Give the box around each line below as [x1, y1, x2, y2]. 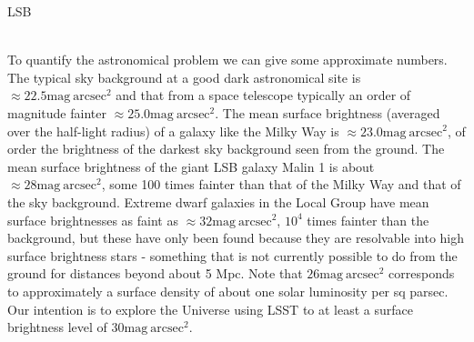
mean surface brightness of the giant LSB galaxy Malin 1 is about [7, 156, 375, 176]
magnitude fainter [7, 103, 106, 122]
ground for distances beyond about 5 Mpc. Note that [7, 264, 303, 283]
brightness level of [7, 317, 107, 337]
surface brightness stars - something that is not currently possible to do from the [7, 246, 458, 265]
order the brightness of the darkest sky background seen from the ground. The [7, 139, 445, 158]
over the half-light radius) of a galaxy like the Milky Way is [7, 121, 339, 140]
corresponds [388, 264, 455, 283]
